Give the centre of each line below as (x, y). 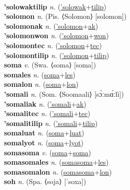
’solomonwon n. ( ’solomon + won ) (57, 35)
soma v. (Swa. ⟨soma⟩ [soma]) (50, 65)
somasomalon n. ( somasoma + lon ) (58, 171)
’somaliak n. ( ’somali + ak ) (45, 103)
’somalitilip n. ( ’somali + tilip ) (51, 123)
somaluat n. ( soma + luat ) (44, 133)
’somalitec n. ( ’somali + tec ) (47, 113)
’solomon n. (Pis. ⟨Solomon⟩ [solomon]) (65, 16)
